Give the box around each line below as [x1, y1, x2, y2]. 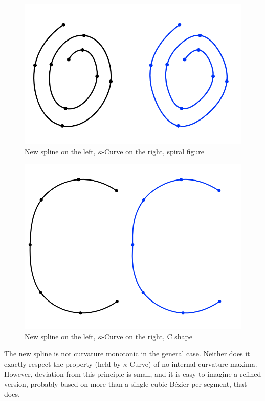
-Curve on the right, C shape [102, 331, 192, 342]
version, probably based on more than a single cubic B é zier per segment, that [4, 378, 247, 389]
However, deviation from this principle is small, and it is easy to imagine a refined [4, 368, 261, 379]
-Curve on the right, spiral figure [102, 146, 205, 156]
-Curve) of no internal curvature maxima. [127, 358, 257, 369]
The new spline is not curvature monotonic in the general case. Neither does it [4, 348, 250, 359]
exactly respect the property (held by [4, 358, 121, 369]
